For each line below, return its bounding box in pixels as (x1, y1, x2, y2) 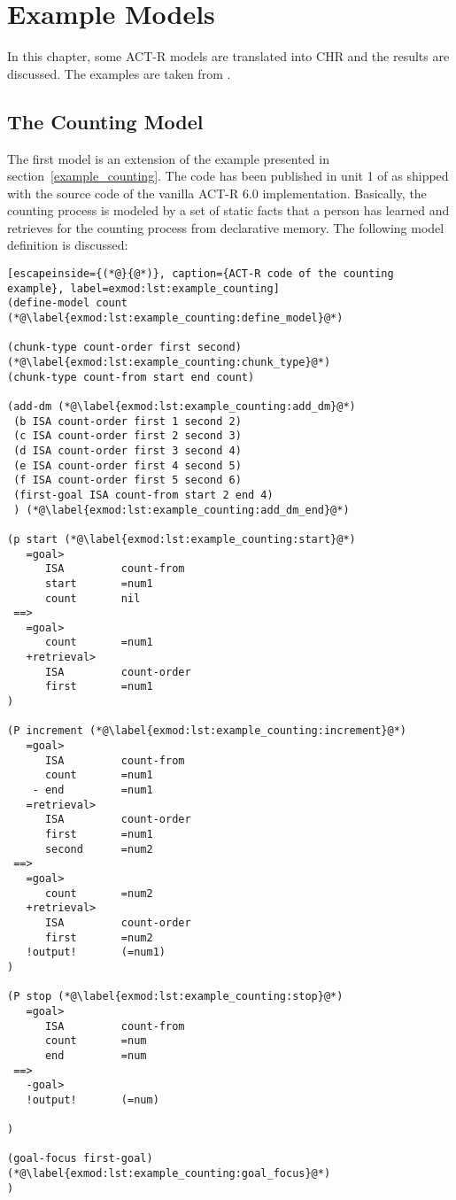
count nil (44, 592, 141, 605)
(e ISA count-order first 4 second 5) (13, 459, 242, 472)
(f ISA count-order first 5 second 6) (13, 474, 242, 487)
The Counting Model (7, 107, 204, 135)
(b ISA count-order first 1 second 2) (13, 414, 242, 428)
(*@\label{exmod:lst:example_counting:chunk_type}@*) (7, 356, 331, 369)
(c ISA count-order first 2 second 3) (13, 430, 242, 443)
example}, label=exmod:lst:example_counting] (7, 282, 280, 295)
